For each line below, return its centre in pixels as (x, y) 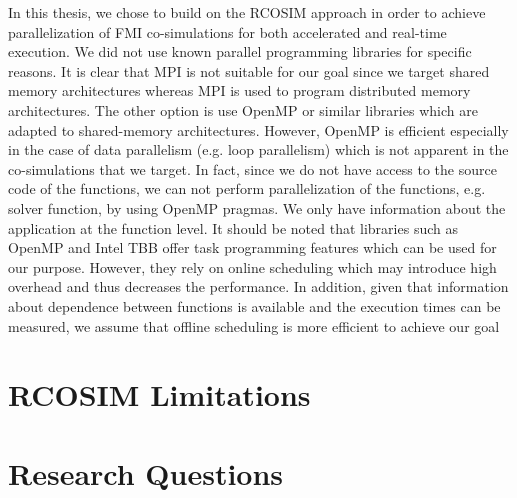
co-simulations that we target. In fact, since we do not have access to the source (252, 168)
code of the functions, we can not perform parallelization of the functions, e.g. (247, 188)
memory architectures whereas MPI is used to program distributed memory (239, 90)
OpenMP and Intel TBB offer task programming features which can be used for (252, 247)
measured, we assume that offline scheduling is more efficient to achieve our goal (254, 325)
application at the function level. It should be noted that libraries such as (233, 227)
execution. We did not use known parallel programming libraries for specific (240, 51)
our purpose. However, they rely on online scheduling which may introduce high (252, 266)
